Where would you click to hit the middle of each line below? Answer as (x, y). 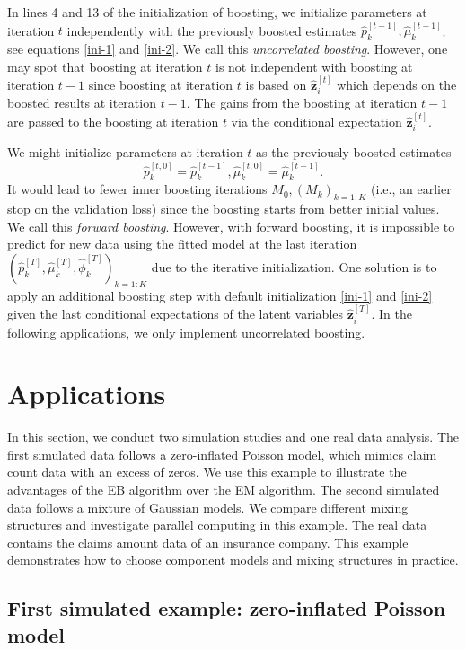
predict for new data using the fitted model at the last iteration (182, 244)
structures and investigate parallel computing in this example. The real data (217, 525)
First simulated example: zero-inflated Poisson (227, 608)
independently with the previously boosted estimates (212, 30)
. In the (391, 314)
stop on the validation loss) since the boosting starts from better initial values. (224, 209)
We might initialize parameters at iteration (125, 152)
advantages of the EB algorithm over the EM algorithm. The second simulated (224, 490)
